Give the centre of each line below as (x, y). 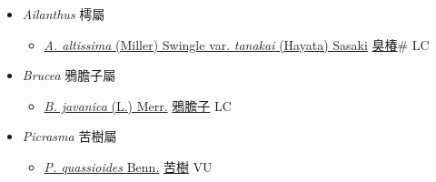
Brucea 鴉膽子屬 (69, 75)
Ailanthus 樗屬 (64, 14)
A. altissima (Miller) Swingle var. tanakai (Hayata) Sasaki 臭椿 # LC (237, 44)
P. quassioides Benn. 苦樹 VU (128, 166)
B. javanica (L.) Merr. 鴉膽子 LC (138, 105)
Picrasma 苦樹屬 (69, 136)
